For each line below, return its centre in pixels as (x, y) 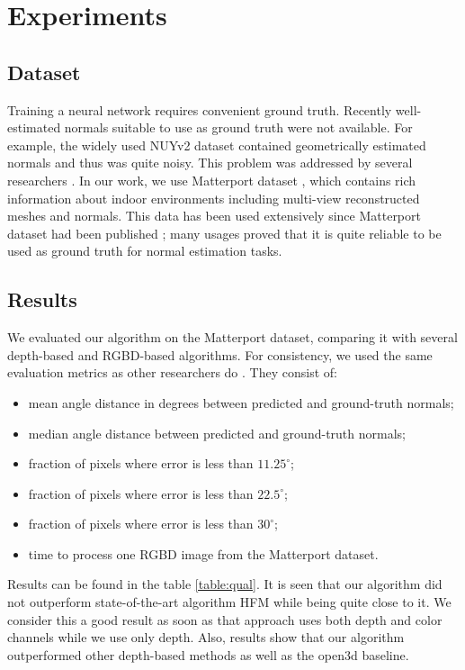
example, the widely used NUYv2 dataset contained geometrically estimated (217, 145)
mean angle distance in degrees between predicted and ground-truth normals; (241, 402)
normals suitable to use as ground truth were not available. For (238, 127)
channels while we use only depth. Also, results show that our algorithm (206, 637)
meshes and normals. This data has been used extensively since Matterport (214, 216)
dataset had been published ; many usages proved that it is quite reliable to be (224, 233)
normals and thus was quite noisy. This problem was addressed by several (210, 163)
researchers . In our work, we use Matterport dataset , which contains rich (212, 180)
